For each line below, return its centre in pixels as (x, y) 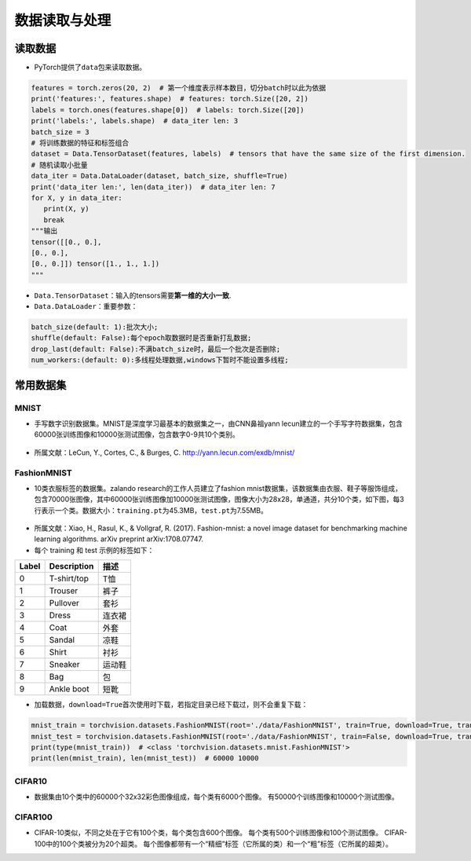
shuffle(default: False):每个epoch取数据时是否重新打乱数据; (141, 338)
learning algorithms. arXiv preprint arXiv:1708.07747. (119, 539)
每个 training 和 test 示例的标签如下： (94, 550)
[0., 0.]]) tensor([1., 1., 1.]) (95, 264)
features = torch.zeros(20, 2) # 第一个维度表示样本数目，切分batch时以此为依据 (178, 88)
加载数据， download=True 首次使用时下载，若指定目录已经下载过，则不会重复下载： (171, 705)
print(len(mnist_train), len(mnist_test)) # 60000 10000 (145, 758)
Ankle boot (69, 689)
